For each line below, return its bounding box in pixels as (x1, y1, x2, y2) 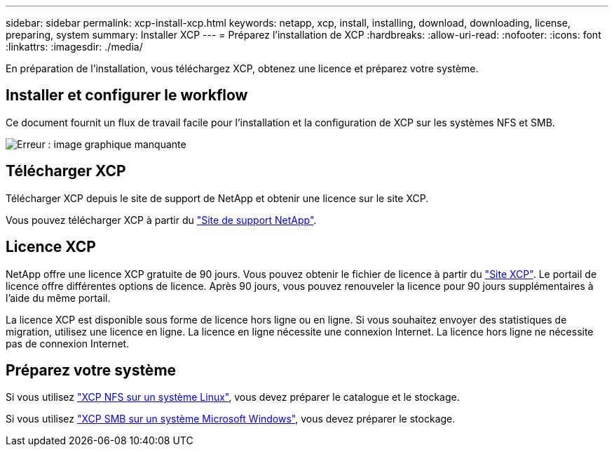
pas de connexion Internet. (6, 337, 130, 350)
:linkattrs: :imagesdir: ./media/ (6, 41, 143, 53)
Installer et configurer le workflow (6, 86, 248, 105)
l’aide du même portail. (6, 291, 111, 304)
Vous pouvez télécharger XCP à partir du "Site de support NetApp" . (6, 213, 317, 226)
